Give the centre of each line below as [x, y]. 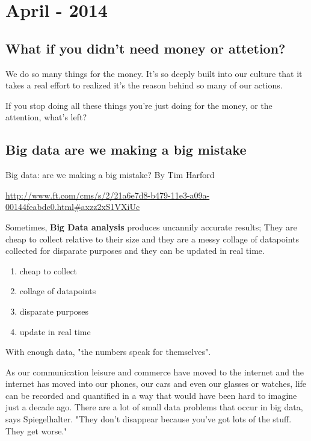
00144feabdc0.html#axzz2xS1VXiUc [73, 207]
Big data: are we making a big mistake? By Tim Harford [110, 175]
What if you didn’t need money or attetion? [146, 48]
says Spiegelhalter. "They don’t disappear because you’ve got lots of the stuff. [149, 419]
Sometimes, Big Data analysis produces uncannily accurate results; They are [151, 227]
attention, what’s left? [46, 117]
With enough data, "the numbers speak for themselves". [108, 352]
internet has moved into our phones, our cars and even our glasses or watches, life [156, 384]
